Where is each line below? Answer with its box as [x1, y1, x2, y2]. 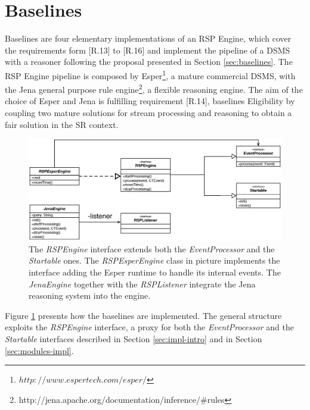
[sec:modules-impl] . [5, 344, 74, 356]
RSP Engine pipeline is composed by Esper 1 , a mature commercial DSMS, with [5, 67, 296, 82]
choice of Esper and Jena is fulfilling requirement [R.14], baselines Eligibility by [5, 95, 295, 107]
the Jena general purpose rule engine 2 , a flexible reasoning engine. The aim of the [5, 82, 303, 95]
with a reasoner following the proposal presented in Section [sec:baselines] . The [5, 55, 293, 68]
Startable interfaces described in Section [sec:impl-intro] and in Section [5, 332, 262, 345]
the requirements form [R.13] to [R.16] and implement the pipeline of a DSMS [5, 43, 290, 56]
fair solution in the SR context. [5, 118, 119, 130]
